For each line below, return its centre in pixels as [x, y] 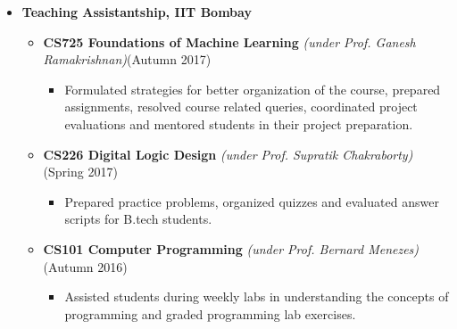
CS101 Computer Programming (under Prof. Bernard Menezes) [231, 248]
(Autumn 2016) [85, 266]
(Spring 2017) [80, 172]
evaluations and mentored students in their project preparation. [239, 123]
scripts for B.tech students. [138, 219]
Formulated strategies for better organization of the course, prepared [253, 89]
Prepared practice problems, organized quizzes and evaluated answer [252, 201]
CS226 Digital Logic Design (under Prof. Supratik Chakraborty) [228, 154]
